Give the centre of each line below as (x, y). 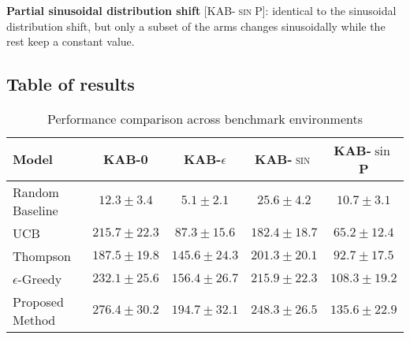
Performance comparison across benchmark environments (205, 118)
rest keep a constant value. (71, 41)
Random (36, 192)
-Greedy (40, 278)
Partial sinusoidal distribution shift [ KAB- (121, 10)
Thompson (42, 255)
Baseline (35, 210)
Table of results (71, 84)
